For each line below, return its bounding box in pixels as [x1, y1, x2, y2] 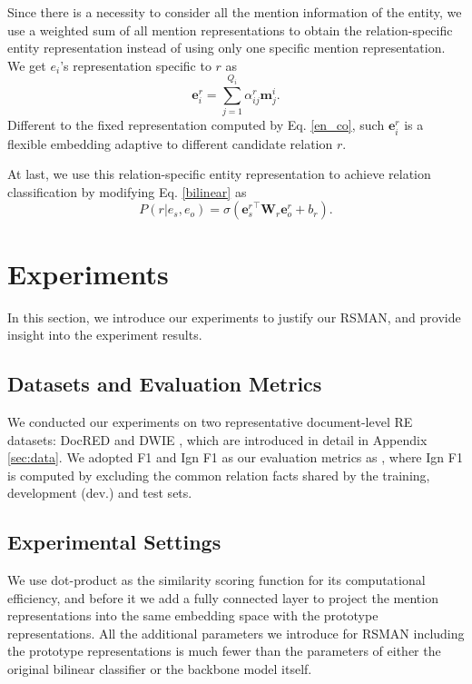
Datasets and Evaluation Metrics [7, 370, 322, 398]
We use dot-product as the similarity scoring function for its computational [7, 570, 426, 590]
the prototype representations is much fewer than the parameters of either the [7, 641, 441, 660]
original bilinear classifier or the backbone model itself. [7, 659, 312, 679]
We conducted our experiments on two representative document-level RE [7, 411, 413, 431]
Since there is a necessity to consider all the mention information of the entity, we [7, 3, 462, 21]
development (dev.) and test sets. [7, 483, 192, 502]
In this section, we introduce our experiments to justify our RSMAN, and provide [7, 307, 461, 326]
